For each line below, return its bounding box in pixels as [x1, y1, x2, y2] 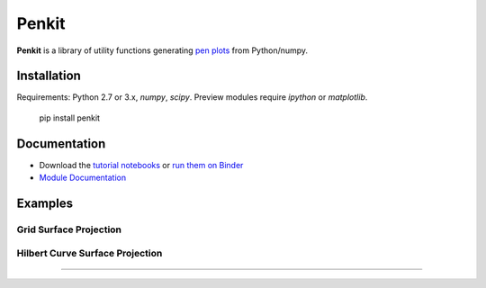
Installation [16, 68, 81, 84]
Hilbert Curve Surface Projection [16, 247, 163, 260]
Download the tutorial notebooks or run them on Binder [39, 159, 244, 170]
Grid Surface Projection [16, 223, 121, 236]
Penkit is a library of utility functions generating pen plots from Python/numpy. [16, 45, 309, 56]
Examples [16, 195, 74, 211]
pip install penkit [39, 112, 101, 123]
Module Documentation [39, 172, 126, 184]
